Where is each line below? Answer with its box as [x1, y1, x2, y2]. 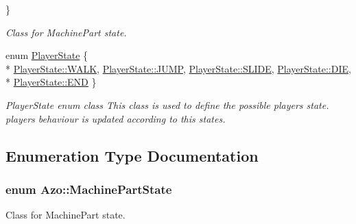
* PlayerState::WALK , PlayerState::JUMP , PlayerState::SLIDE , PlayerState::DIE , [5, 61, 351, 75]
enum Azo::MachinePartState [5, 180, 172, 197]
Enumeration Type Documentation [5, 145, 259, 166]
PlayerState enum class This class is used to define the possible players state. [5, 97, 329, 112]
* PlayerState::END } [5, 75, 97, 89]
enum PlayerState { [5, 48, 88, 62]
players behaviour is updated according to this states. [5, 111, 226, 125]
